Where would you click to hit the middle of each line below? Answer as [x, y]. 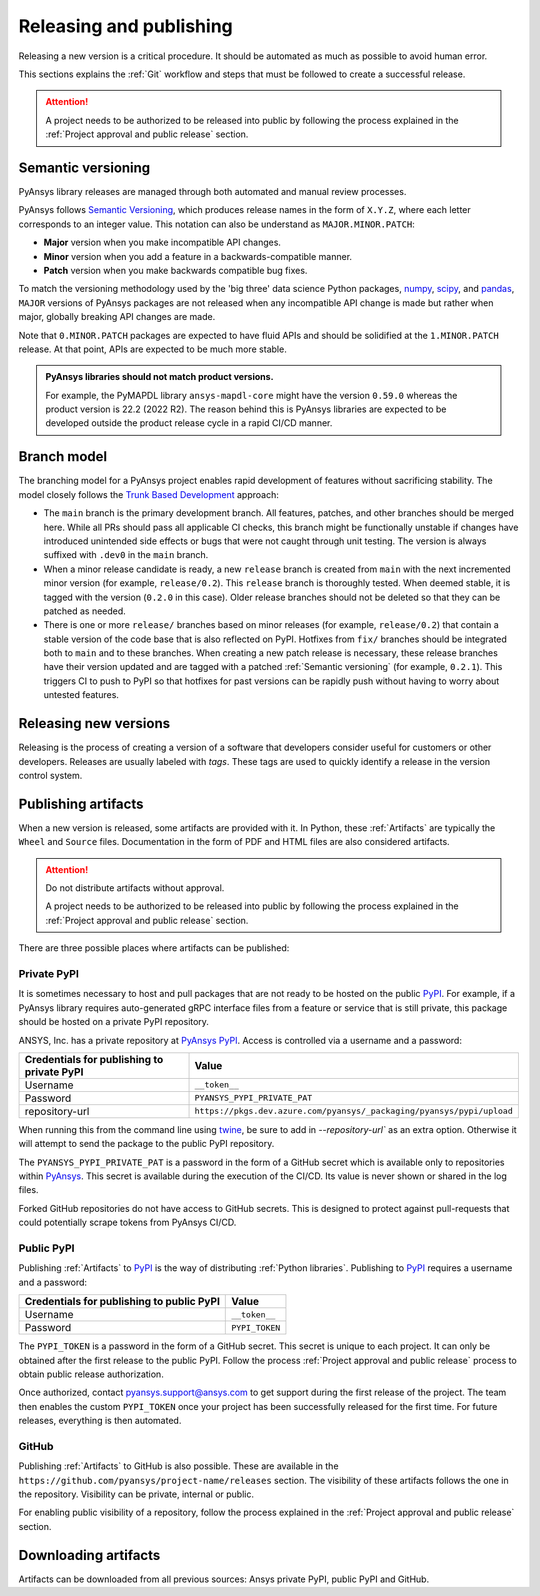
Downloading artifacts [89, 1555]
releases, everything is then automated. [100, 1421]
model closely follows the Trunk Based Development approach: [148, 494]
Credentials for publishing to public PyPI [122, 1302]
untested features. [81, 695]
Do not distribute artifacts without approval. [135, 888]
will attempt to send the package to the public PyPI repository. [146, 1144]
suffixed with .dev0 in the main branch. [126, 555]
